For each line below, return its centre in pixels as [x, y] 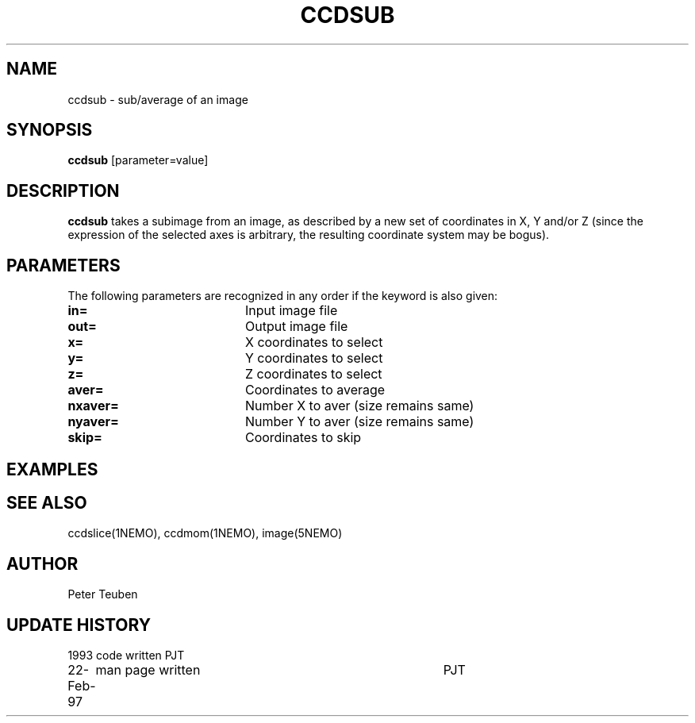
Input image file [291, 311]
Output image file [296, 327]
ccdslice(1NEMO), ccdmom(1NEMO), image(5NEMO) [205, 533]
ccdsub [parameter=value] [138, 160]
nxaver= [93, 406]
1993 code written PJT [126, 656]
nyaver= [93, 422]
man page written [148, 670]
